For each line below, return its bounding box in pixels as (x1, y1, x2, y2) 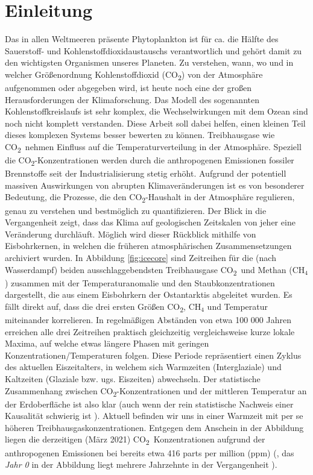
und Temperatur (207, 300, 268, 312)
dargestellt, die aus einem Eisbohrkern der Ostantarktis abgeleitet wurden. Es (5, 288, 292, 301)
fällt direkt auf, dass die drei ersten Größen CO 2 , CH (5, 300, 201, 314)
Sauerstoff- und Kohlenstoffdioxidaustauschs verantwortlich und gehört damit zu (5, 44, 302, 57)
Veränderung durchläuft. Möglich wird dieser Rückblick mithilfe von (5, 227, 256, 240)
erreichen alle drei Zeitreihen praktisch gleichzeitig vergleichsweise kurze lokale (5, 325, 295, 338)
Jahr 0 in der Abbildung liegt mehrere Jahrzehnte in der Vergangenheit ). (5, 458, 277, 471)
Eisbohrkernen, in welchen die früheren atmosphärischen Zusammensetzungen (5, 239, 292, 252)
